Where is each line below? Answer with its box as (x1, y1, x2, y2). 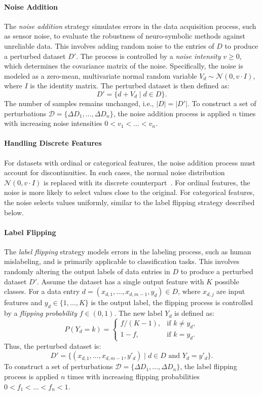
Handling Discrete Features (4, 138, 102, 148)
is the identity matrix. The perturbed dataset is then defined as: (30, 80, 230, 91)
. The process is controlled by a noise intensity (76, 50, 221, 61)
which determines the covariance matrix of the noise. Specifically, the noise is (4, 60, 243, 71)
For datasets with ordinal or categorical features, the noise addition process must (4, 157, 256, 168)
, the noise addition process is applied (113, 108, 230, 118)
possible (214, 276, 239, 286)
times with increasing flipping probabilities (67, 371, 200, 381)
